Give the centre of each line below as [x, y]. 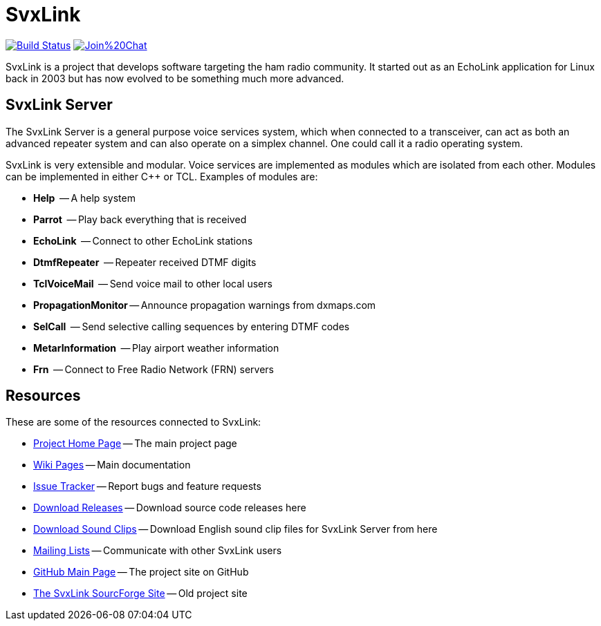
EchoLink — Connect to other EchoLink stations [143, 240]
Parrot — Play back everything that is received [140, 219]
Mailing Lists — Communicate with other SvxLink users [158, 551]
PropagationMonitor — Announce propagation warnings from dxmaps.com [205, 305]
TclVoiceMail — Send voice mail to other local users [153, 283]
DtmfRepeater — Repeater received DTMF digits [145, 262]
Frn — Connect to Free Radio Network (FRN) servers [154, 369]
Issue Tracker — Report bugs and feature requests [147, 486]
